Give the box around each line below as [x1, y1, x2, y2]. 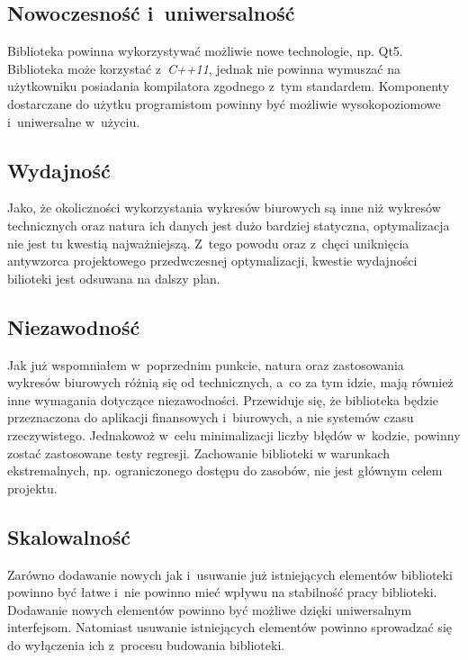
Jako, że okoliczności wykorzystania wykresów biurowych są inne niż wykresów [7, 198, 441, 217]
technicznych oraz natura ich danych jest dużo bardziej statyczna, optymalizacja [7, 215, 450, 234]
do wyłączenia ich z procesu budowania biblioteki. [7, 635, 285, 654]
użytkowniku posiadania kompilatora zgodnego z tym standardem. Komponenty [7, 77, 450, 95]
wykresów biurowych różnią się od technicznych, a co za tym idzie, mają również [7, 373, 454, 392]
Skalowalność [7, 522, 130, 550]
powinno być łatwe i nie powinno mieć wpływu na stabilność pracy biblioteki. [7, 583, 437, 601]
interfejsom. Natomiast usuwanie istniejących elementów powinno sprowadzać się [7, 618, 452, 637]
